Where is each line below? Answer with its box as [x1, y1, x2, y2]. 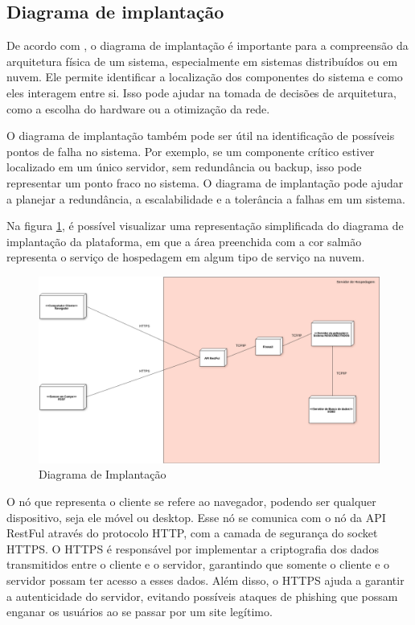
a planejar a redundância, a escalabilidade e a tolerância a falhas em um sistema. [6, 190, 405, 207]
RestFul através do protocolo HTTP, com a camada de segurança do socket [6, 524, 378, 541]
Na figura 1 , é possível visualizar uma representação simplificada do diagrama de [6, 217, 404, 234]
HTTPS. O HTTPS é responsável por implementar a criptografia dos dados [6, 540, 379, 557]
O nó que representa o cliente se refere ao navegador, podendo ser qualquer [6, 492, 376, 509]
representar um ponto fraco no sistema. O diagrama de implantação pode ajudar [6, 174, 404, 191]
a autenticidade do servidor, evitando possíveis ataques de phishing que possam [6, 587, 398, 604]
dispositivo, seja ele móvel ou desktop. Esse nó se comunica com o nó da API [6, 508, 386, 525]
